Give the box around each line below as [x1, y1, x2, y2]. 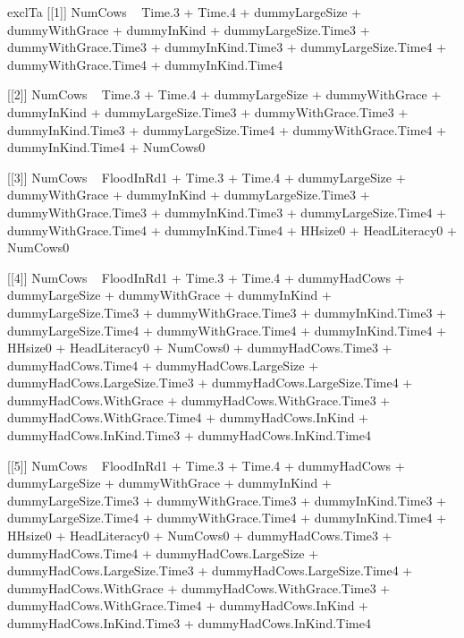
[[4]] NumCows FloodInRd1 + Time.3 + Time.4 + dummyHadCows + [7, 268, 405, 286]
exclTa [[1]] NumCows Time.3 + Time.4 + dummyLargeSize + [7, 3, 362, 21]
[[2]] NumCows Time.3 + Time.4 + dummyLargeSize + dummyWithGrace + [7, 85, 442, 104]
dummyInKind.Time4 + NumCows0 [7, 138, 206, 157]
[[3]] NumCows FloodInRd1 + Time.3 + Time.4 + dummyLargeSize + [7, 167, 406, 186]
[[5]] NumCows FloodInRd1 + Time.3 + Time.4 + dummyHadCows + [7, 455, 405, 474]
